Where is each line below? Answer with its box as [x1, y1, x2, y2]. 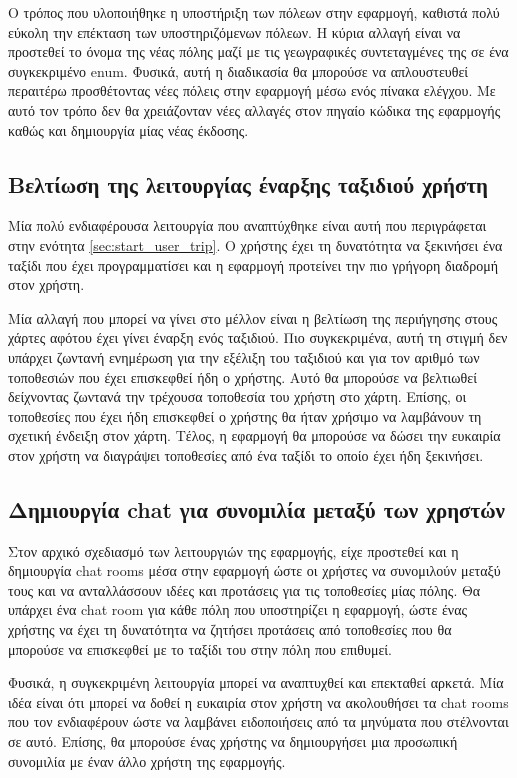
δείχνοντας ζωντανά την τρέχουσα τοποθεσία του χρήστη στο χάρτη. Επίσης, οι [8, 386, 467, 407]
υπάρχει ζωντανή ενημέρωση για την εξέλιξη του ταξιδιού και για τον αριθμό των [8, 346, 480, 367]
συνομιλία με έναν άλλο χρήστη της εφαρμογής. [8, 750, 286, 771]
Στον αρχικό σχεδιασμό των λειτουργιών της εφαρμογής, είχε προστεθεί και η [8, 540, 459, 561]
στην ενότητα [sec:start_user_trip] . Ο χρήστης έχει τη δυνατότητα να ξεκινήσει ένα [8, 234, 503, 255]
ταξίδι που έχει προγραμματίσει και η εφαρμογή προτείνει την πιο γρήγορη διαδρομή [8, 254, 499, 275]
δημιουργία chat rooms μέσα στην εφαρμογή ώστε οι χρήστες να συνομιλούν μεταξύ [8, 560, 501, 581]
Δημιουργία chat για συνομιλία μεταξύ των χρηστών [8, 493, 505, 524]
